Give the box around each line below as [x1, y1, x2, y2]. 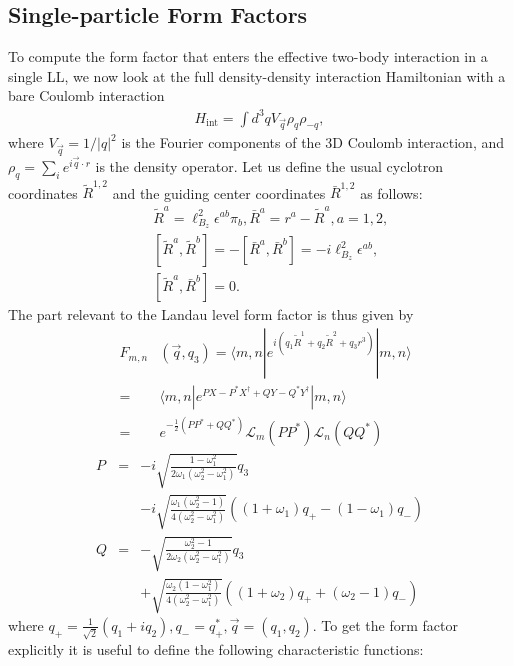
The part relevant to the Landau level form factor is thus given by [8, 304, 414, 325]
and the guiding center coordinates [112, 182, 326, 203]
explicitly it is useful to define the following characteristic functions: [8, 638, 424, 659]
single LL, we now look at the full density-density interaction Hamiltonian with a [8, 65, 506, 86]
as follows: [360, 182, 423, 203]
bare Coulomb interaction [8, 85, 165, 106]
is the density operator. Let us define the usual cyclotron [95, 155, 444, 176]
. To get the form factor [312, 614, 458, 635]
